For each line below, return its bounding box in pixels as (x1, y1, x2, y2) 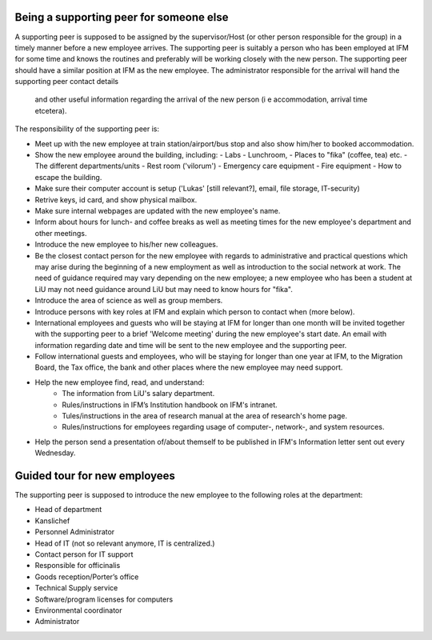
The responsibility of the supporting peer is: (14, 124, 160, 134)
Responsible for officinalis (34, 561, 121, 570)
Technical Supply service (34, 583, 118, 593)
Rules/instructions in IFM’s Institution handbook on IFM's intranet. (62, 400, 278, 410)
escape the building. (34, 172, 102, 182)
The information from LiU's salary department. (62, 389, 215, 398)
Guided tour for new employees (14, 469, 176, 482)
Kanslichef (34, 516, 70, 526)
